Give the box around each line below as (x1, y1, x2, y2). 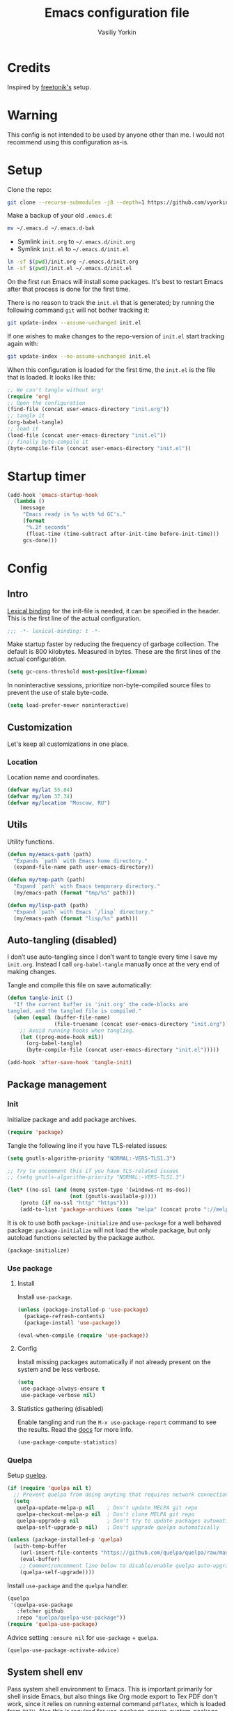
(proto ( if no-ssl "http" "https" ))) (19, 1200, 130, 1206)
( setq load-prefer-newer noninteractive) (7, 702, 130, 709)
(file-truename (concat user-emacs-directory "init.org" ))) (54, 1020, 232, 1027)
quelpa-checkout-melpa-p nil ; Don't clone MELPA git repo (16, 1511, 195, 1518)
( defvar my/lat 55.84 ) (7, 786, 73, 793)
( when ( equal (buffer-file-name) (13, 1014, 111, 1021)
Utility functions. (7, 837, 54, 846)
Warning (7, 107, 58, 123)
